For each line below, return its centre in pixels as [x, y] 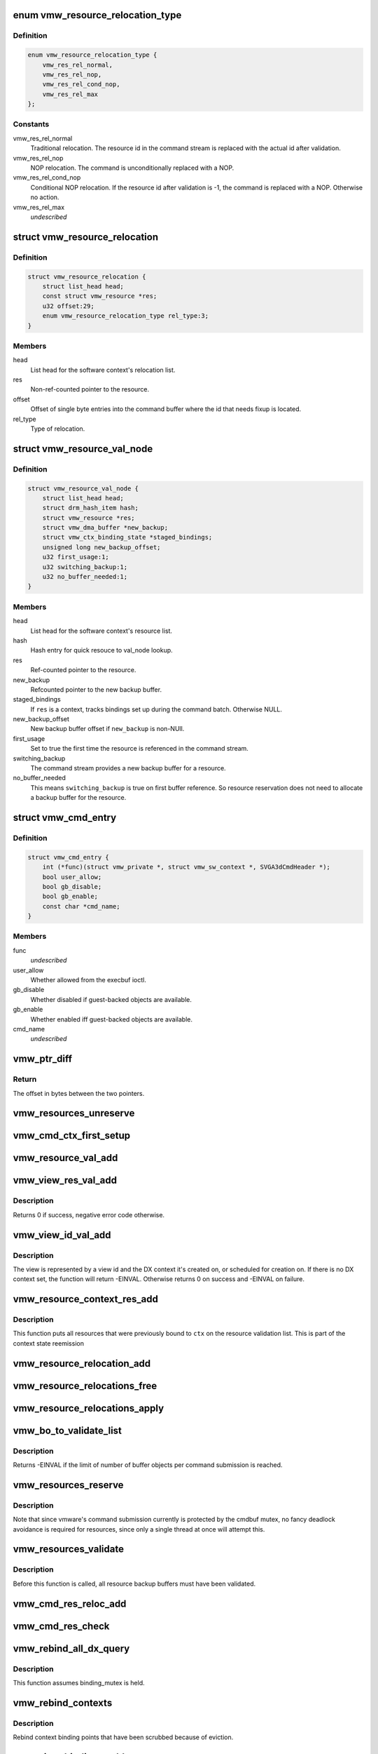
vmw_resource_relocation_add [82, 1364]
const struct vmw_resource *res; [100, 296]
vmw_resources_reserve [68, 1485]
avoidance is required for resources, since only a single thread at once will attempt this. [139, 1529]
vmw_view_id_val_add [62, 1235]
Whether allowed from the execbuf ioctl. [88, 980]
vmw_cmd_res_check [61, 1626]
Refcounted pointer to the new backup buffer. [96, 689]
